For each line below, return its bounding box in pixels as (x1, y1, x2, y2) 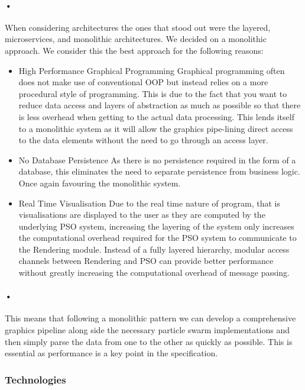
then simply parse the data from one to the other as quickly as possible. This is (5, 335, 293, 347)
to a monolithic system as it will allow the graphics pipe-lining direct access (18, 122, 293, 134)
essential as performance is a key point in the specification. (5, 347, 218, 359)
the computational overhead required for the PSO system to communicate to (18, 231, 297, 244)
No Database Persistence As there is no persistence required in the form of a (18, 153, 296, 166)
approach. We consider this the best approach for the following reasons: (5, 44, 264, 56)
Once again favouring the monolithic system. (18, 176, 181, 189)
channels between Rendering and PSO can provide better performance (18, 254, 274, 267)
